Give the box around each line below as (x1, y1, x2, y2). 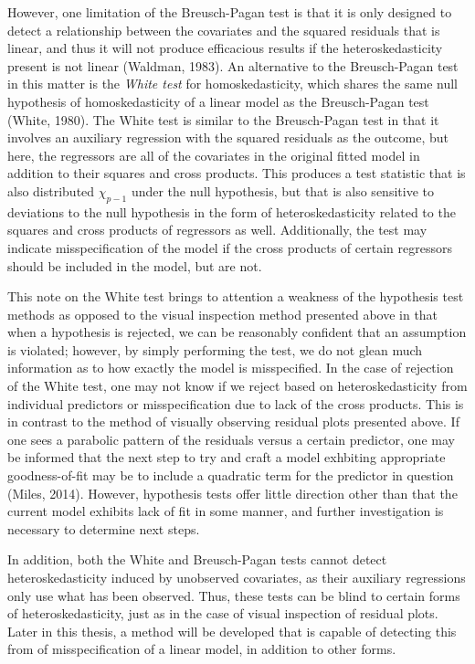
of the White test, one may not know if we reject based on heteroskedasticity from (7, 376, 468, 395)
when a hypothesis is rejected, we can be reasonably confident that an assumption (7, 322, 467, 342)
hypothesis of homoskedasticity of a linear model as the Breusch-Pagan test (7, 91, 429, 111)
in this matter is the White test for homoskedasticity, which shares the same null (7, 74, 458, 93)
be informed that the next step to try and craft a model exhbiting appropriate (7, 448, 446, 467)
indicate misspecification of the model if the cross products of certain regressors (7, 237, 452, 257)
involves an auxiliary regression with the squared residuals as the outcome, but (7, 128, 449, 147)
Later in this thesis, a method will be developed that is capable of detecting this (7, 621, 457, 640)
